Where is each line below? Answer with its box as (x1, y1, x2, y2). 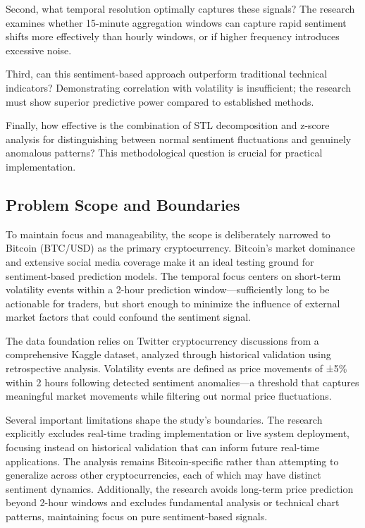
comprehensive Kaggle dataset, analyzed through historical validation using (6, 347, 331, 362)
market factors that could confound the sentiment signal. (6, 309, 251, 324)
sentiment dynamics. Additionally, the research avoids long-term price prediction (6, 481, 354, 496)
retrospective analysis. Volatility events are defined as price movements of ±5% (6, 361, 347, 376)
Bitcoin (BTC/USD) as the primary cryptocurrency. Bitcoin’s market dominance (6, 240, 355, 255)
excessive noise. (6, 42, 72, 57)
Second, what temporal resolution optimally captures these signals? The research (6, 1, 355, 16)
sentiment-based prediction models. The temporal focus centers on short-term (6, 268, 341, 283)
